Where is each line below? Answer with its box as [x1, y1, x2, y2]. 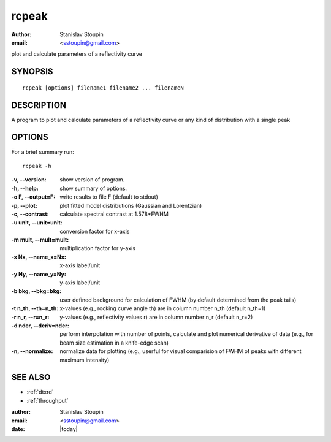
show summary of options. [59, 185, 127, 192]
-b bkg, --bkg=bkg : [11, 288, 61, 295]
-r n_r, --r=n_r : [11, 313, 50, 321]
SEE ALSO [11, 372, 51, 383]
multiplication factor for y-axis [59, 245, 136, 252]
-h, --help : [11, 185, 39, 192]
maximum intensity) [59, 356, 110, 364]
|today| [59, 425, 78, 432]
